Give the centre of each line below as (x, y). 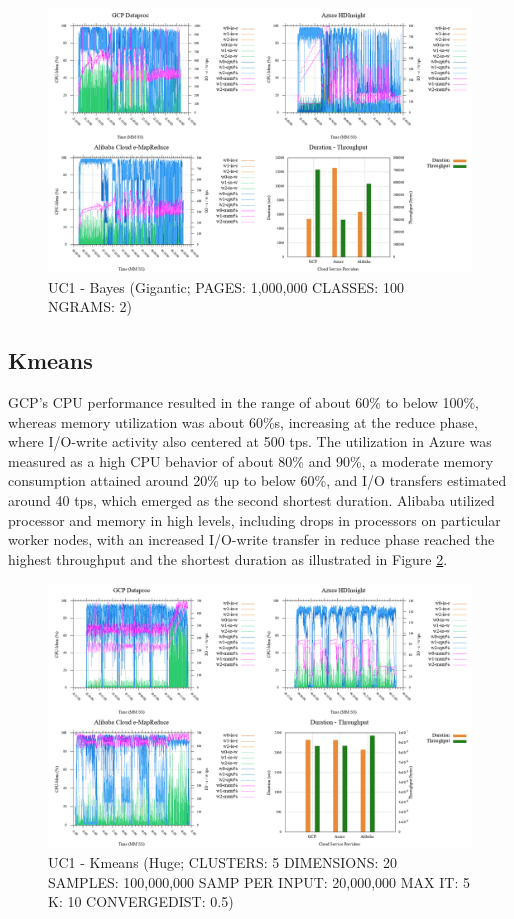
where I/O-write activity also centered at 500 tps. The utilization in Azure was (250, 441)
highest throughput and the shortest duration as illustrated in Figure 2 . (228, 558)
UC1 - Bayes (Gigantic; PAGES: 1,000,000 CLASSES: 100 (226, 286)
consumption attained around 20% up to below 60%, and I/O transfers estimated (257, 480)
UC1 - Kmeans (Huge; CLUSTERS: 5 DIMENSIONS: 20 (223, 861)
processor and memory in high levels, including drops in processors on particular (254, 519)
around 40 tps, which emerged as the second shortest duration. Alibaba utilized (251, 499)
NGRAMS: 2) (90, 306)
